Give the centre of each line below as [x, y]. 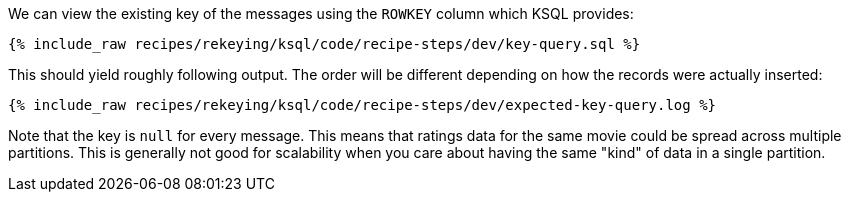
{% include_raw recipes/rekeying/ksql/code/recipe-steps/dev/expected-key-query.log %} [362, 105]
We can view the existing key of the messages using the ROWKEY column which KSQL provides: [321, 13]
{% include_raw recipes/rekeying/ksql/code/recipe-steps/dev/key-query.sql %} [324, 44]
